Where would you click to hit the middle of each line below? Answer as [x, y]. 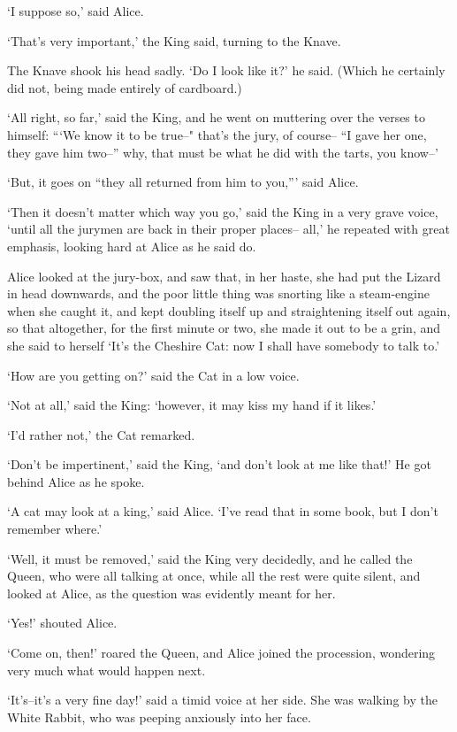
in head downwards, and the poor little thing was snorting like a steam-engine [218, 293]
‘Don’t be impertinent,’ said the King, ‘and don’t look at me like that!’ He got [219, 464]
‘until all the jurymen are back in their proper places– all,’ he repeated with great [228, 229]
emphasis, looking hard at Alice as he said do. [132, 246]
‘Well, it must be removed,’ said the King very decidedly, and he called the [210, 558]
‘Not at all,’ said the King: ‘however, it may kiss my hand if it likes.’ [192, 405]
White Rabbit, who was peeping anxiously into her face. [159, 717]
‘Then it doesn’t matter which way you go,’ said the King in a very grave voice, [223, 211]
